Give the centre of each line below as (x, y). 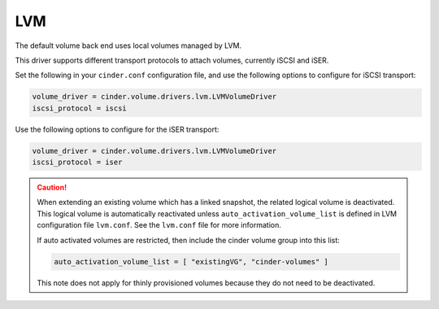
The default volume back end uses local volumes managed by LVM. (128, 46)
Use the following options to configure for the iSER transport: (117, 129)
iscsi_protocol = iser (77, 162)
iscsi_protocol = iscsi (80, 108)
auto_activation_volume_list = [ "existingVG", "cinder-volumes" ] (191, 261)
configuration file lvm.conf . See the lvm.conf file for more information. (159, 225)
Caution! (52, 188)
